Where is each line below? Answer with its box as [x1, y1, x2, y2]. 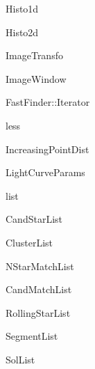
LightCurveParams [6, 165, 85, 180]
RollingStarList [6, 305, 71, 320]
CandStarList [6, 212, 62, 226]
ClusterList [6, 235, 53, 249]
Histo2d [6, 24, 39, 39]
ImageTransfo [6, 48, 63, 63]
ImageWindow [6, 71, 67, 86]
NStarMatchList [6, 258, 74, 273]
